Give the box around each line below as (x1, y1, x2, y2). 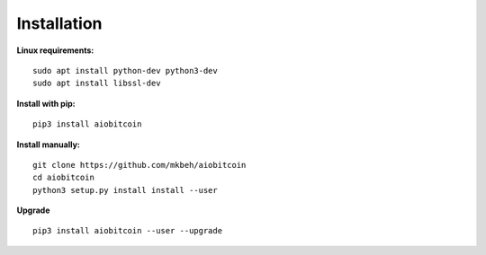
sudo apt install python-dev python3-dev (32, 66, 218, 75)
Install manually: (16, 139, 81, 150)
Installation (16, 13, 103, 33)
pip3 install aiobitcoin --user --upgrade (32, 225, 223, 236)
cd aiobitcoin (32, 172, 94, 183)
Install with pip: (16, 98, 76, 109)
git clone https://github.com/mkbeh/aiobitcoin (32, 160, 247, 170)
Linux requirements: (16, 45, 94, 56)
